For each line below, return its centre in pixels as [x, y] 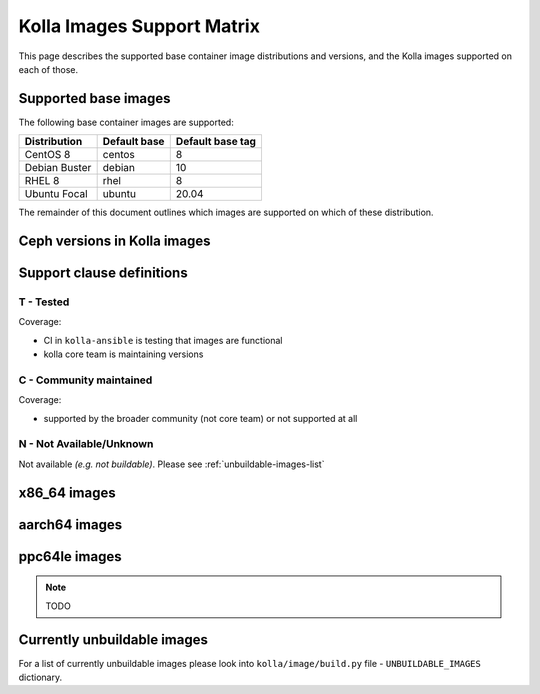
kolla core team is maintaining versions [123, 354]
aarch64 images [70, 524]
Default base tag [216, 142]
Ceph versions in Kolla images [114, 241]
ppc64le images [70, 556]
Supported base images [94, 98]
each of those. [48, 69]
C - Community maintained [85, 380]
